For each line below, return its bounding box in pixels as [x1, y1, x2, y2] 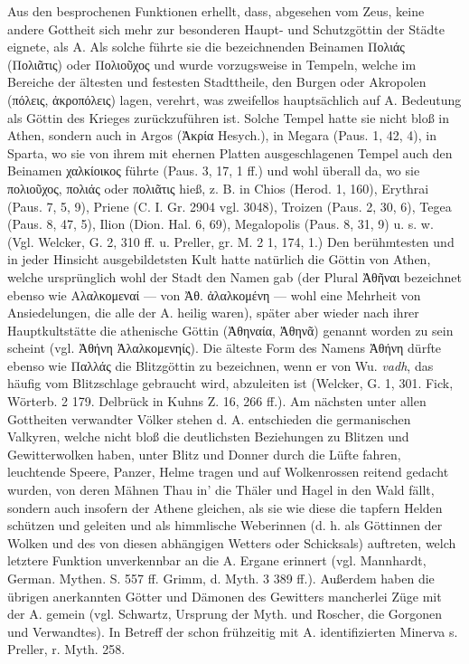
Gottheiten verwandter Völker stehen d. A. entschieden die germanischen [7, 409, 411, 428]
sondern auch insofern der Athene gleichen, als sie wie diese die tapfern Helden [7, 498, 443, 517]
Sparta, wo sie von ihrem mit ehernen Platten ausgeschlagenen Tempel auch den [7, 143, 453, 162]
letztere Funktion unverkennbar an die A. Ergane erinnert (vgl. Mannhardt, [7, 551, 427, 570]
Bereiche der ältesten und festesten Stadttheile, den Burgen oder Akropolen [7, 72, 427, 91]
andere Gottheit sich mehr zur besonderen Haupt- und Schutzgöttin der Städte [7, 19, 445, 38]
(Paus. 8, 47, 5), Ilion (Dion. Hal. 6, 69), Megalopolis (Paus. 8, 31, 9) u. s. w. [7, 214, 434, 233]
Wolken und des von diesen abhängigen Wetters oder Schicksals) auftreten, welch [7, 533, 456, 552]
